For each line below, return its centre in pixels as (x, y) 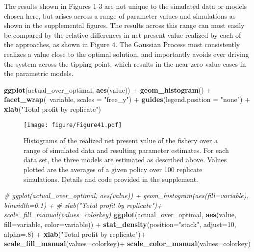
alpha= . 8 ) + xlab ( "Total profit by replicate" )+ (75, 234)
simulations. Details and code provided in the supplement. (111, 179)
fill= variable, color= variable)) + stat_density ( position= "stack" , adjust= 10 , (120, 224)
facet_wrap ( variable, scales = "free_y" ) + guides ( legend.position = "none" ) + (127, 99)
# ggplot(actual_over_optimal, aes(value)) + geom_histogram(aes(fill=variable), (126, 195)
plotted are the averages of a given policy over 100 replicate (113, 169)
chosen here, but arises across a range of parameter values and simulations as (120, 15)
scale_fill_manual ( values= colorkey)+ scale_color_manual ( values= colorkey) (127, 243)
